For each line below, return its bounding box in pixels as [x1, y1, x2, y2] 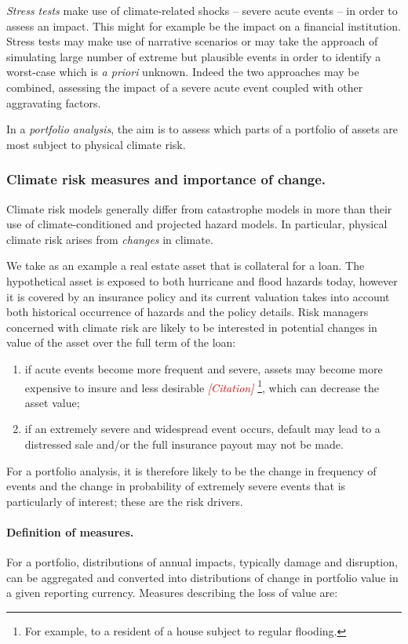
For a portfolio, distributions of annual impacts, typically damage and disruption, [6, 554, 398, 570]
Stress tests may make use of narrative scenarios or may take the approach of [6, 33, 378, 49]
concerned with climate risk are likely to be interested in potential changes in [6, 318, 377, 335]
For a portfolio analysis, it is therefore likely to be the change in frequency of [6, 462, 377, 478]
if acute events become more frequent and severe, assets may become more [24, 360, 383, 377]
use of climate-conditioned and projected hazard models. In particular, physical [6, 216, 388, 232]
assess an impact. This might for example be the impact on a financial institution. [6, 17, 401, 34]
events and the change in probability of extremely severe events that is [6, 478, 346, 494]
